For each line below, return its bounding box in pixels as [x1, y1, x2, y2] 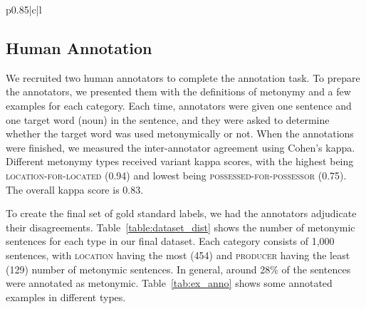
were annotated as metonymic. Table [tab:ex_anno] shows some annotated [6, 276, 333, 290]
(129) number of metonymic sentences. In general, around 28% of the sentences [6, 261, 351, 276]
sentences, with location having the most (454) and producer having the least [6, 247, 350, 262]
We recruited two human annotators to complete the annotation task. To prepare [6, 70, 360, 85]
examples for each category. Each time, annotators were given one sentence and [6, 98, 352, 112]
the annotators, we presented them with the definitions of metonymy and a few [6, 84, 351, 99]
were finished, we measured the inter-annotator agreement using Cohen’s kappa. [6, 140, 355, 154]
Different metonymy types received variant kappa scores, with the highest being [6, 154, 354, 169]
